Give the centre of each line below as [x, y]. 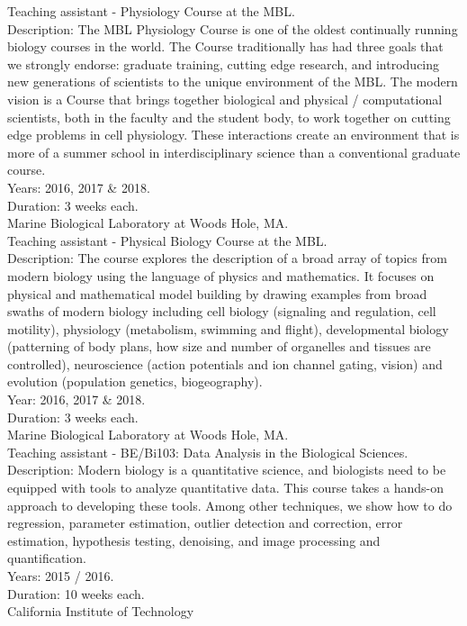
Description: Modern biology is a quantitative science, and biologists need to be [227, 470]
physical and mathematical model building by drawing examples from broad [217, 293]
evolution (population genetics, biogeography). [135, 381]
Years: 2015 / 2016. [61, 576]
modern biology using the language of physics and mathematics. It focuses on [221, 275]
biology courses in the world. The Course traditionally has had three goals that [225, 46]
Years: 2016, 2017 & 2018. [79, 187]
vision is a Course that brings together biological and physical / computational [225, 99]
